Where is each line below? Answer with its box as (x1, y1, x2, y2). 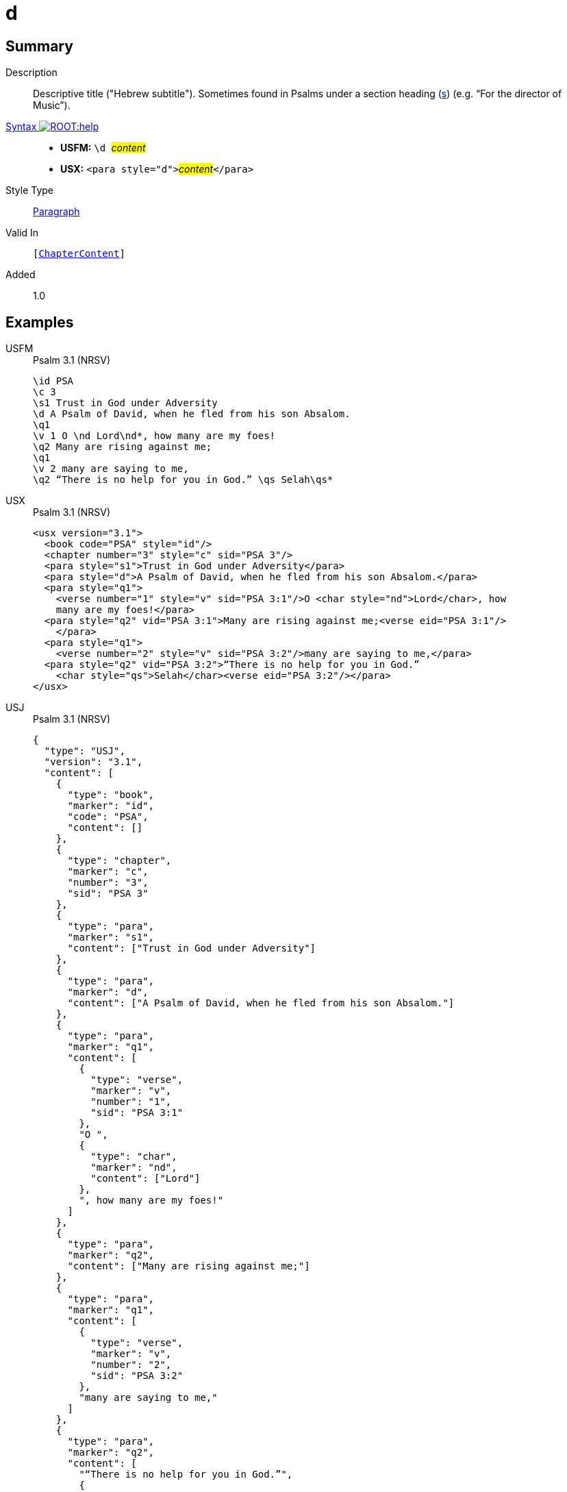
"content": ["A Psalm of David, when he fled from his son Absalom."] (67, 997, 455, 1009)
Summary (5, 37, 73, 55)
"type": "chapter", (67, 855, 172, 867)
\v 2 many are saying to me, (33, 463, 189, 475)
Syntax (5, 121, 37, 133)
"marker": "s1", (67, 932, 155, 943)
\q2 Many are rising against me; (33, 441, 212, 453)
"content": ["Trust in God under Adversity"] (67, 943, 316, 954)
